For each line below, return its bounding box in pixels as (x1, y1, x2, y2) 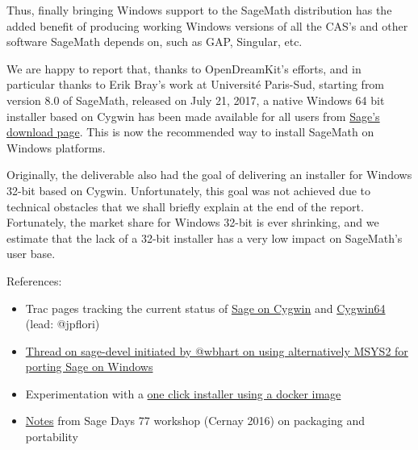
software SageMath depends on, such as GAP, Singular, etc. (6, 33, 303, 50)
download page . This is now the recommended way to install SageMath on (6, 123, 374, 140)
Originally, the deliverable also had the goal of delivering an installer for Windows (6, 166, 412, 183)
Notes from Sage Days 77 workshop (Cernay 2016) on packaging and (25, 412, 365, 429)
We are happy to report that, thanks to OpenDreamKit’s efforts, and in (6, 60, 362, 77)
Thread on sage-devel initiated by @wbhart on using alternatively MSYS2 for (25, 342, 408, 359)
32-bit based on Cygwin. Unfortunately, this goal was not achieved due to (6, 181, 371, 198)
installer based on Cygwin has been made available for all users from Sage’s (6, 107, 380, 124)
